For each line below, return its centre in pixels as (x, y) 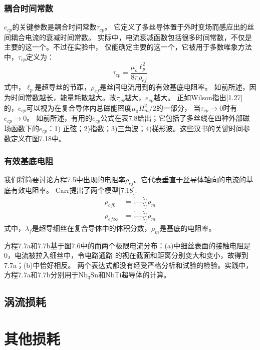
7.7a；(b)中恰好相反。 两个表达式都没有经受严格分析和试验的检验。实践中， (128, 265)
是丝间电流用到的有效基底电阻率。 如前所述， (174, 87)
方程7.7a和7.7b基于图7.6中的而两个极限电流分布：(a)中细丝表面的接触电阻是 (127, 245)
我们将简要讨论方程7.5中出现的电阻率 (65, 180)
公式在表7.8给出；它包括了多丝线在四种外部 (172, 118)
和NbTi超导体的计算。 (135, 275)
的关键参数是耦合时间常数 (54, 27)
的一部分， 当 (178, 107)
